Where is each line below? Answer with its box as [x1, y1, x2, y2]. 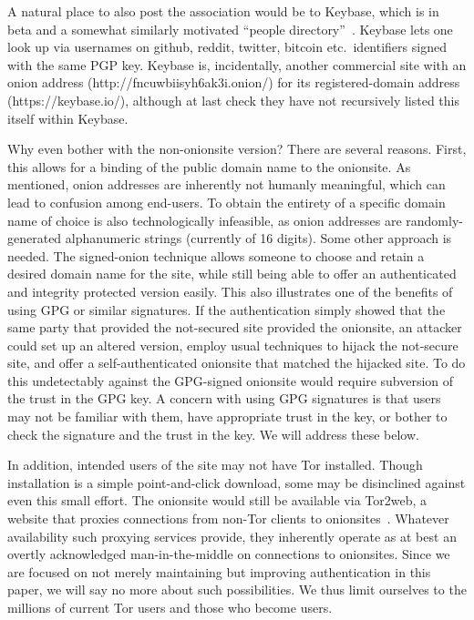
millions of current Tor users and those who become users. [7, 598, 333, 616]
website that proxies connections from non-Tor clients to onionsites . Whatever [7, 509, 449, 528]
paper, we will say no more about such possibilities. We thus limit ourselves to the [7, 580, 467, 599]
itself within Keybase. [7, 108, 129, 127]
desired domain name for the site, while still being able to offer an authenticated [7, 264, 457, 283]
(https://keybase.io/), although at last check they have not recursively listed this [7, 90, 459, 109]
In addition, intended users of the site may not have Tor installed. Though [7, 455, 423, 474]
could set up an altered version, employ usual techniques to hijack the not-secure [7, 335, 459, 354]
